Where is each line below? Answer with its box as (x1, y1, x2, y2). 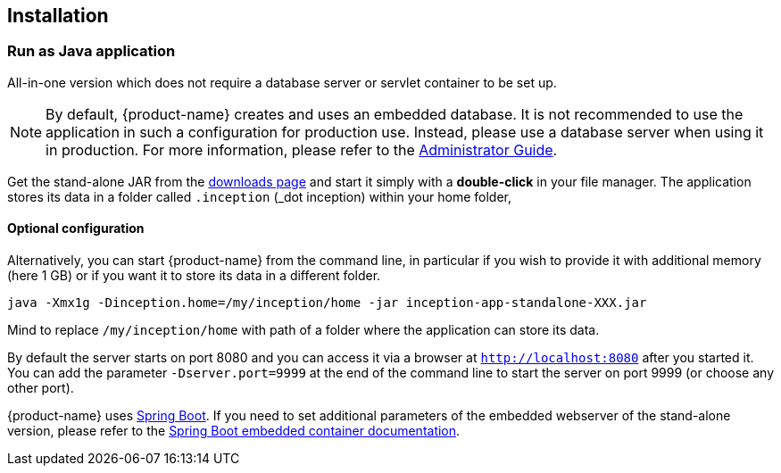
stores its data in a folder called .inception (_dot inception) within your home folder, (7, 188, 511, 204)
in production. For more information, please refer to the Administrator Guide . (46, 140, 558, 159)
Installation (7, 4, 109, 27)
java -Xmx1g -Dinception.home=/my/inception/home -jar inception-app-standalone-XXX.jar (7, 295, 647, 311)
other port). (7, 380, 74, 396)
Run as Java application (7, 42, 176, 61)
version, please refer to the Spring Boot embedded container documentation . (7, 423, 461, 439)
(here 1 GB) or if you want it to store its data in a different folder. (7, 268, 381, 284)
